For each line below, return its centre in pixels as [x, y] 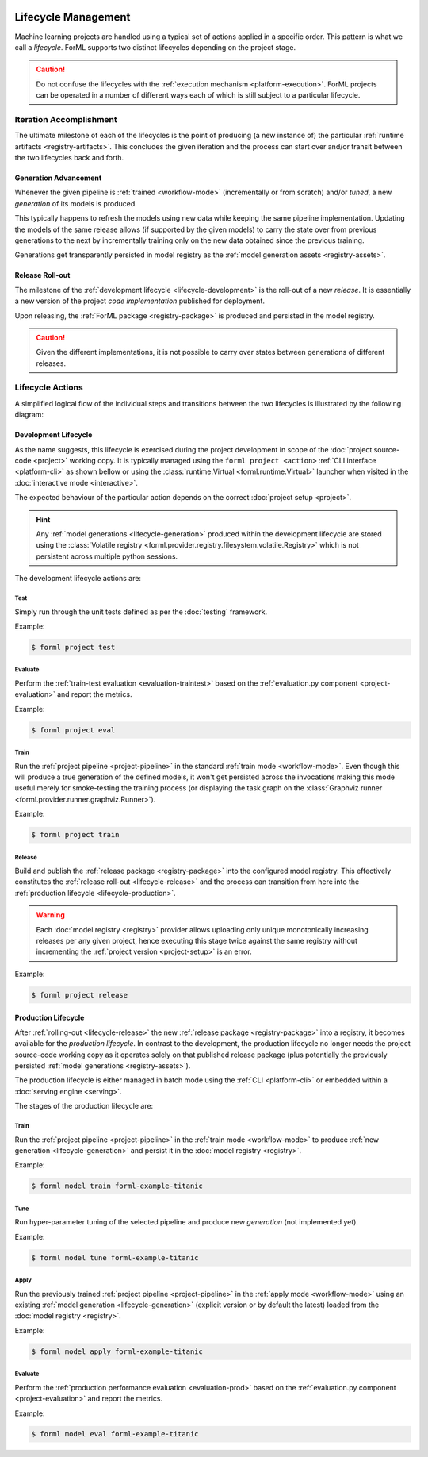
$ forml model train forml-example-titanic [117, 1186]
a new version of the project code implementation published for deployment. [140, 301]
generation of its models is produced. [76, 203]
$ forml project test [73, 647]
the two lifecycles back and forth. [69, 158]
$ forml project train [75, 835]
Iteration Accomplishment [66, 119]
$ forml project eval [73, 730]
